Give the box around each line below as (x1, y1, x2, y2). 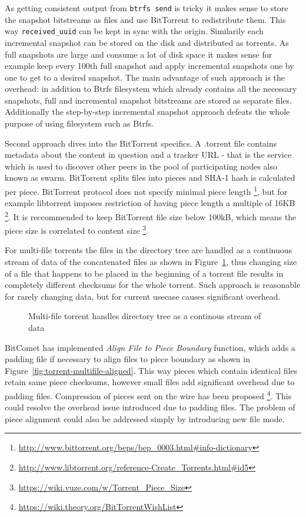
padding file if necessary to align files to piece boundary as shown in (5, 353, 250, 365)
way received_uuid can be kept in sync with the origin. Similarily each (5, 25, 264, 37)
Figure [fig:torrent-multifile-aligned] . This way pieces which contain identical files (5, 364, 298, 376)
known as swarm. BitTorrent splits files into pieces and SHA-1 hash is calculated (5, 171, 295, 184)
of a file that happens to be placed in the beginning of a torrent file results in (5, 267, 284, 279)
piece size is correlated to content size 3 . (5, 223, 149, 236)
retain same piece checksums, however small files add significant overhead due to (5, 376, 295, 388)
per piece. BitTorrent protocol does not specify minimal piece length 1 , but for (5, 184, 288, 197)
